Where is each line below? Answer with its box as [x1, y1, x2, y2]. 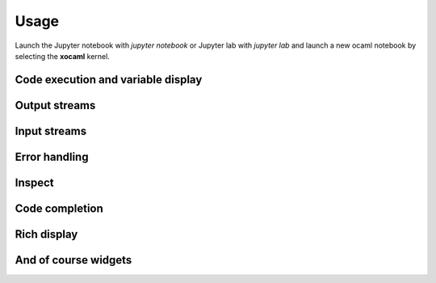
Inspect [15, 175, 54, 189]
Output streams [15, 98, 96, 112]
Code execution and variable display [15, 73, 203, 87]
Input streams [15, 124, 87, 137]
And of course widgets [15, 253, 132, 267]
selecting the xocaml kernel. [15, 51, 111, 61]
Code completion [15, 201, 104, 215]
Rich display [15, 227, 78, 241]
